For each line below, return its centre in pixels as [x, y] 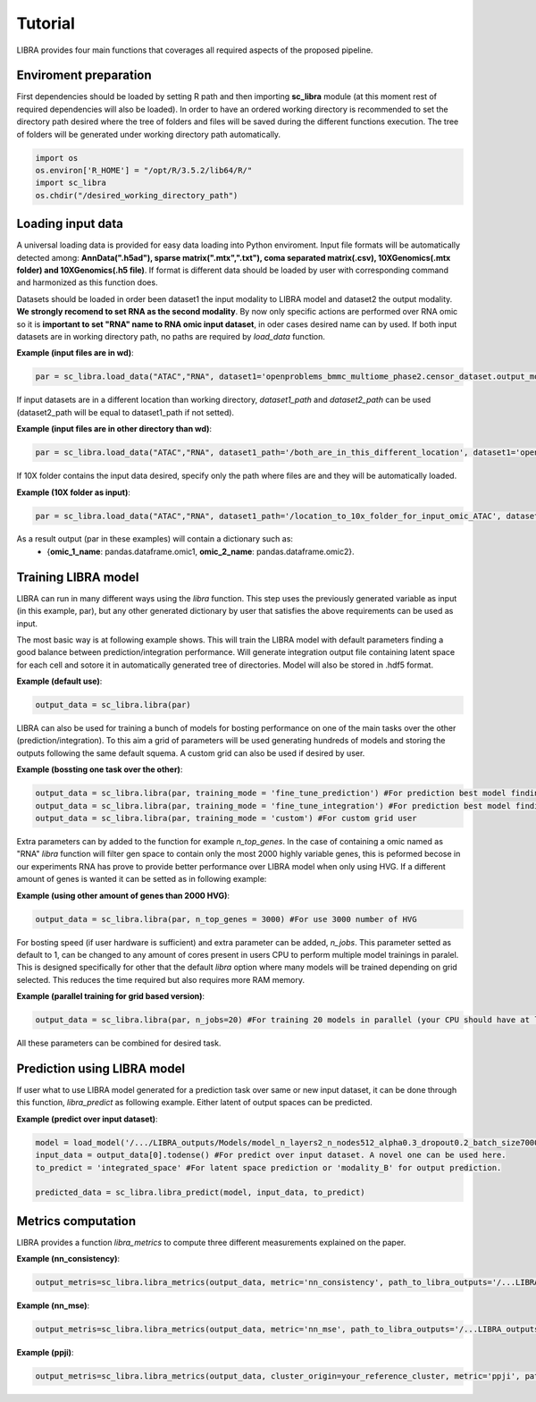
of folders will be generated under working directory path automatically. [149, 134]
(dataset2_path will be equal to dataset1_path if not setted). [126, 412]
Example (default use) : [59, 681]
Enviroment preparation [84, 76]
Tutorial [46, 23]
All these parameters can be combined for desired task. [119, 1043]
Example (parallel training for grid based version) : [111, 996]
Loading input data [70, 224]
